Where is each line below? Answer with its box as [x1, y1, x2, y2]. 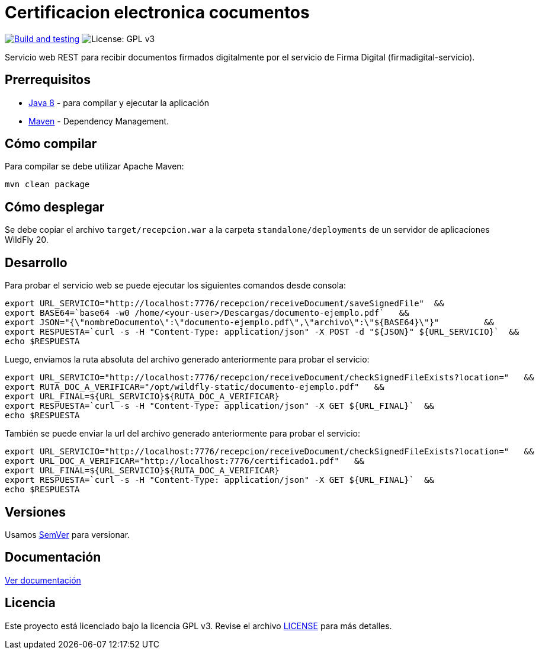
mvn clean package [5, 179, 90, 190]
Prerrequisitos [5, 72, 91, 88]
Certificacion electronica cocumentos [5, 2, 310, 23]
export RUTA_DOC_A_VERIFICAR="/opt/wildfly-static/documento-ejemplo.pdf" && [5, 382, 384, 392]
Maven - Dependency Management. [28, 116, 169, 126]
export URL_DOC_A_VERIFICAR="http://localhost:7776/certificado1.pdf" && [5, 456, 364, 466]
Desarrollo [5, 255, 68, 270]
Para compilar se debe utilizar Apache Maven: [5, 161, 184, 172]
